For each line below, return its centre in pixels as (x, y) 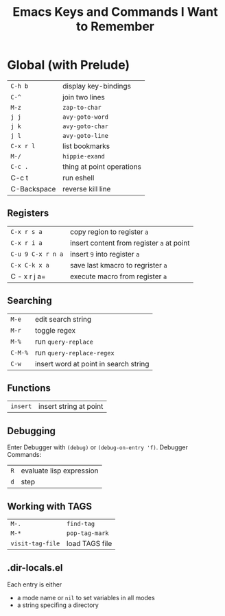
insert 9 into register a (105, 254)
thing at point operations (102, 167)
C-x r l (23, 146)
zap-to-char (82, 107)
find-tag (81, 524)
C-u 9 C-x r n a (37, 254)
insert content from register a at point (130, 243)
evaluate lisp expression (60, 471)
